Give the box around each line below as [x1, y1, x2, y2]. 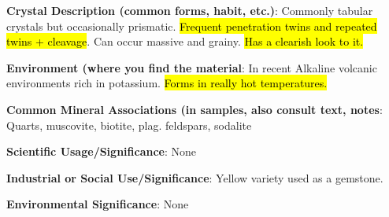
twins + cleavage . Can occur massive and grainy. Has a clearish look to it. [6, 33, 364, 50]
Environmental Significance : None [6, 196, 189, 212]
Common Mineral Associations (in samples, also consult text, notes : [6, 101, 383, 117]
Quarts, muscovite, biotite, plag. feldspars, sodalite [6, 116, 252, 133]
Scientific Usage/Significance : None [6, 143, 197, 160]
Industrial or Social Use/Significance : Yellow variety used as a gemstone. [6, 169, 383, 186]
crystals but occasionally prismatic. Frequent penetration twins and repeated [6, 17, 377, 34]
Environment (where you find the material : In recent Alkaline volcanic [6, 59, 377, 75]
